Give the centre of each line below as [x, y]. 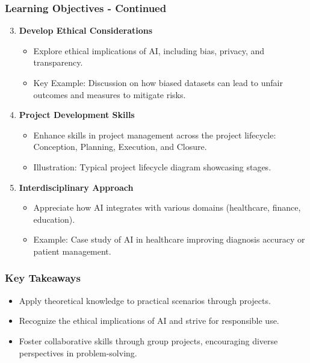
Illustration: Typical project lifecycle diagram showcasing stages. [152, 166]
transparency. [58, 62]
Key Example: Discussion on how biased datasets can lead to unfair [158, 82]
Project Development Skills [77, 115]
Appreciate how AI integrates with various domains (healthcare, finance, [167, 207]
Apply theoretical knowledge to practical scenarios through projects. [145, 300]
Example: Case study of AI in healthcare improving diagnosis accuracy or [169, 239]
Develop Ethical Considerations [86, 30]
